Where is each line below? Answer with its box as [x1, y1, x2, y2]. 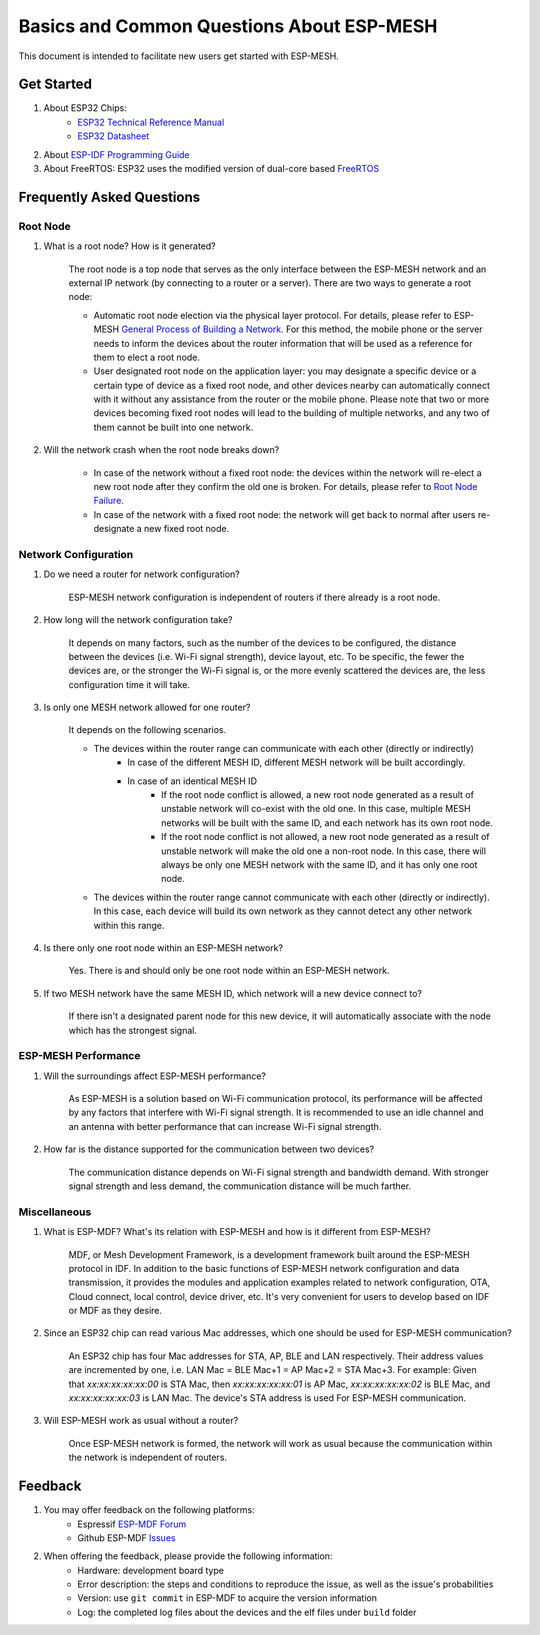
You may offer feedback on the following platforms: [43, 1504, 255, 1516]
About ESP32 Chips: [43, 102, 127, 114]
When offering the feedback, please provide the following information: [43, 1550, 333, 1562]
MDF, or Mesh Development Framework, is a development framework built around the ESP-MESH [68, 1248, 470, 1260]
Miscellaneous [18, 1205, 92, 1219]
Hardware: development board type [77, 1564, 225, 1576]
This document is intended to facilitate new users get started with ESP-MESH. [18, 50, 339, 62]
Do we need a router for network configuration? [43, 568, 240, 580]
